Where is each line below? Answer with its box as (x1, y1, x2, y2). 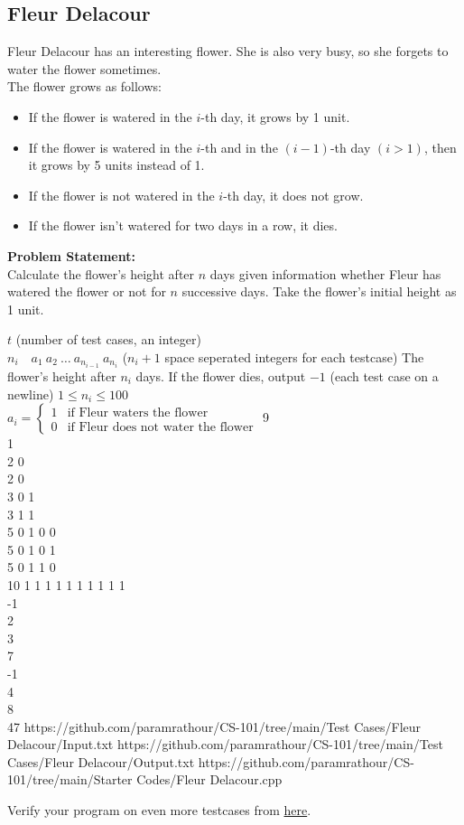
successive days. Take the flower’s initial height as (181, 282, 457, 301)
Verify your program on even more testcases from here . (7, 801, 311, 820)
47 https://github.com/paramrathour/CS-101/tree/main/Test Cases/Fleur (7, 717, 422, 736)
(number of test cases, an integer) (15, 330, 201, 349)
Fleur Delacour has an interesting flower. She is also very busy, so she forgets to (7, 42, 449, 61)
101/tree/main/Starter (7, 770, 133, 789)
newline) (7, 384, 54, 403)
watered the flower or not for (7, 282, 166, 301)
